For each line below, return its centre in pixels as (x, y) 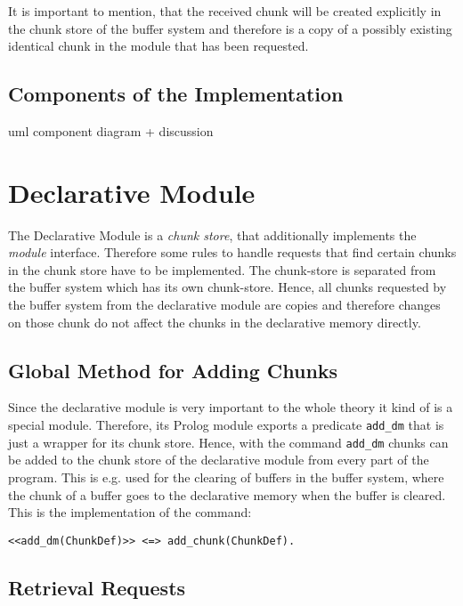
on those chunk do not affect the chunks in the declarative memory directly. (215, 322)
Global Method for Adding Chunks (173, 370)
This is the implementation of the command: (130, 512)
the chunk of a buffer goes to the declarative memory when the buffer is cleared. (227, 494)
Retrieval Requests (97, 587)
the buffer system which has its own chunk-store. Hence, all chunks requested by (227, 287)
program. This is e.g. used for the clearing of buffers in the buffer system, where (226, 477)
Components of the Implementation (176, 94)
